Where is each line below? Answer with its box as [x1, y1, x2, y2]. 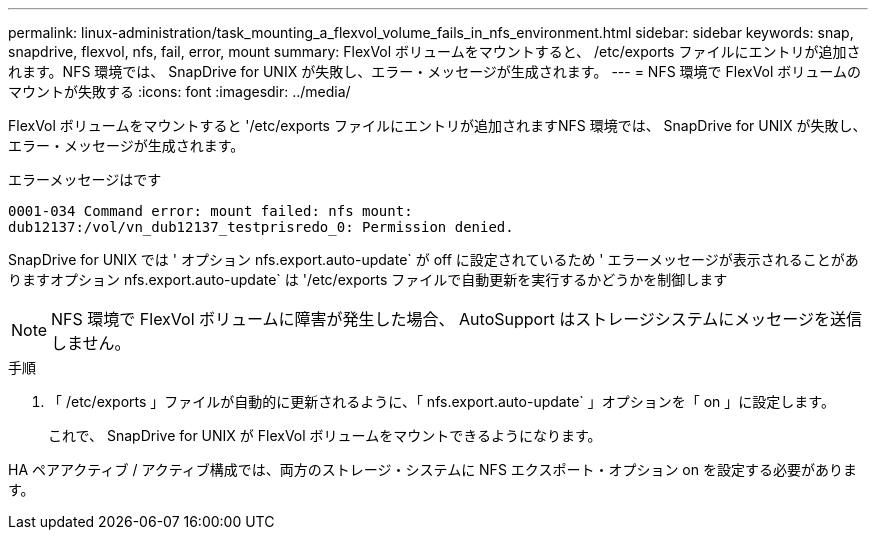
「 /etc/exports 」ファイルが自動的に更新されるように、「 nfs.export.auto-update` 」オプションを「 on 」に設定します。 [48, 393, 835, 410]
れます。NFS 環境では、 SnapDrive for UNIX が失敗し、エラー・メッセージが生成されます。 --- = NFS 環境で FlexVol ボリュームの [8, 63, 861, 80]
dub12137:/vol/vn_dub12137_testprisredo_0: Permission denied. [8, 219, 514, 235]
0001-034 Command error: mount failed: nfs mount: [8, 203, 413, 219]
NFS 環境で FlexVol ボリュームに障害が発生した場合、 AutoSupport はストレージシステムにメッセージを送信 [51, 309, 863, 329]
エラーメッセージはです [8, 171, 162, 188]
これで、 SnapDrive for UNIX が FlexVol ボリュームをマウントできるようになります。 [48, 427, 602, 444]
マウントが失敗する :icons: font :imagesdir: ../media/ [8, 83, 351, 100]
